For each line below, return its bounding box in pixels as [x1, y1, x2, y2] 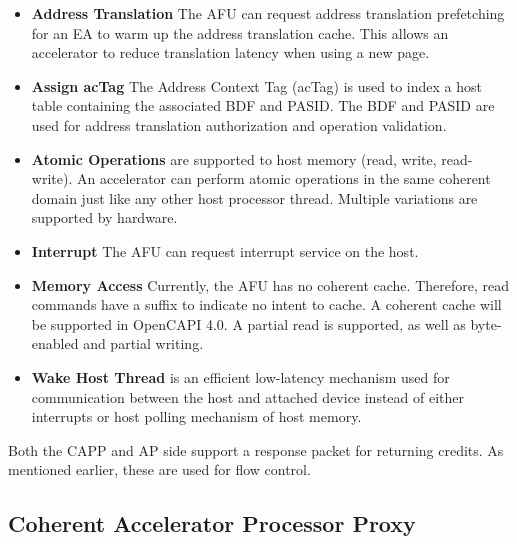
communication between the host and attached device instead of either [31, 386, 465, 407]
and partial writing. [83, 333, 204, 354]
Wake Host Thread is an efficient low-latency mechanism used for [31, 366, 450, 387]
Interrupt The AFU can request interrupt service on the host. [31, 240, 419, 261]
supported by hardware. [31, 207, 178, 228]
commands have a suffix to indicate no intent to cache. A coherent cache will [31, 294, 502, 315]
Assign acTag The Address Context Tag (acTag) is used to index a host [31, 75, 482, 96]
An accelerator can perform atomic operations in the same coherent [76, 168, 491, 189]
